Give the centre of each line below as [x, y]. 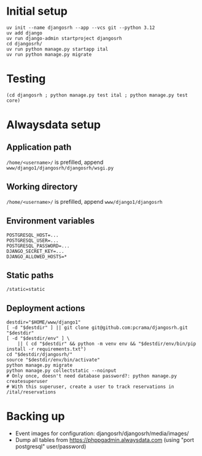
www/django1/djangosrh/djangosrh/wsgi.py [60, 168]
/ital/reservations [31, 392]
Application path [39, 148]
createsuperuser [27, 382]
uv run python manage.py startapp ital [57, 49]
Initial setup [37, 11]
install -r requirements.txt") [46, 349]
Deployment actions [46, 308]
